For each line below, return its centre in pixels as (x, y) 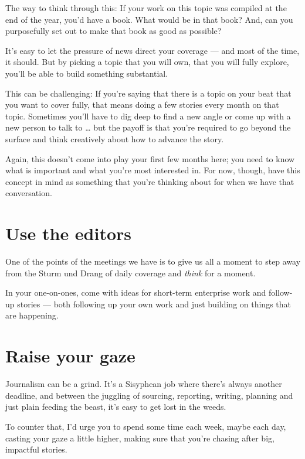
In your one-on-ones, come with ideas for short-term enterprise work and (136, 292)
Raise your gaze (70, 356)
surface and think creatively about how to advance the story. (115, 138)
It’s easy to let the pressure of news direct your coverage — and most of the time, (152, 50)
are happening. (32, 315)
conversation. (29, 193)
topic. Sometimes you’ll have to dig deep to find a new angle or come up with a (148, 116)
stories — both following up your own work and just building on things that (154, 304)
